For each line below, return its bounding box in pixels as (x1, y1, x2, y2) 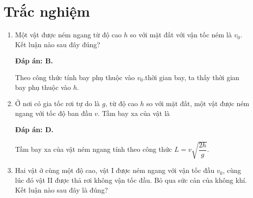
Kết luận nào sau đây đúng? (15, 39, 100, 49)
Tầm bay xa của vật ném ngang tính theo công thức (15, 144, 172, 154)
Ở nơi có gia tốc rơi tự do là (15, 98, 100, 109)
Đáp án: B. (15, 56, 53, 66)
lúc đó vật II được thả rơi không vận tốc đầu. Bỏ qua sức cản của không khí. (15, 175, 247, 185)
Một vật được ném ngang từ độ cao (15, 29, 122, 40)
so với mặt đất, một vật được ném (146, 98, 250, 109)
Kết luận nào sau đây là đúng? (15, 184, 108, 195)
